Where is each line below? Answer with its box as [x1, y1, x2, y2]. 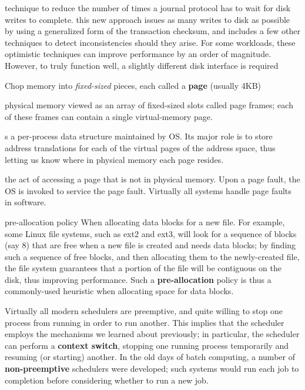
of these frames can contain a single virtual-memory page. [5, 110, 213, 122]
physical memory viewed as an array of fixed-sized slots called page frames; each [5, 99, 293, 111]
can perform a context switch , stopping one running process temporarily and [5, 339, 289, 351]
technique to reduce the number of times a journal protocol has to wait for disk [5, 2, 291, 14]
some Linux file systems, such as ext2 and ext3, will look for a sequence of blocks [5, 227, 297, 239]
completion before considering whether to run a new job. [5, 374, 209, 386]
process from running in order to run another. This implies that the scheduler [5, 316, 284, 328]
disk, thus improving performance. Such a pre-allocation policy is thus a [5, 273, 272, 285]
